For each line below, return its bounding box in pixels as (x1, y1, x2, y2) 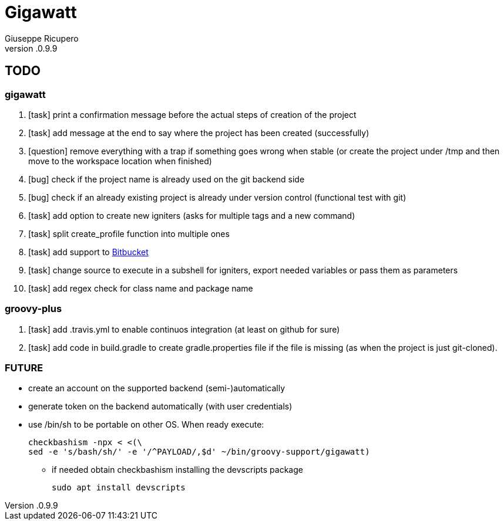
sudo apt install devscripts (52, 483, 186, 493)
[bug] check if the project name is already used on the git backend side (28, 174, 305, 184)
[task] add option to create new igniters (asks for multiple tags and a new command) (28, 210, 355, 221)
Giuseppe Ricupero (5, 33, 79, 43)
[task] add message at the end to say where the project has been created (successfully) (28, 127, 369, 138)
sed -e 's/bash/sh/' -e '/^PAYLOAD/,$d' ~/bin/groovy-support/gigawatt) (28, 447, 370, 457)
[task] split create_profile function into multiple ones (28, 228, 230, 239)
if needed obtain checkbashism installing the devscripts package (52, 465, 303, 475)
